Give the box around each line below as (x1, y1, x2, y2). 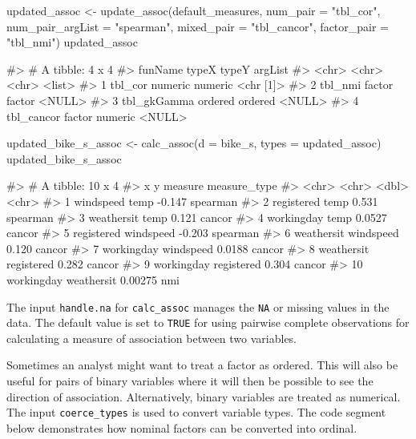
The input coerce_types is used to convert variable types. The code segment (6, 404, 386, 421)
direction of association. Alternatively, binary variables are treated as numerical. (6, 388, 401, 405)
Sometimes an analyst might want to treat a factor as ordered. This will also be (6, 356, 398, 373)
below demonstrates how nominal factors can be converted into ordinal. (6, 419, 357, 436)
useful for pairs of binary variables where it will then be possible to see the (6, 373, 374, 389)
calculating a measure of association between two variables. (6, 329, 297, 346)
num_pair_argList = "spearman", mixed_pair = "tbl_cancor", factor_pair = (6, 18, 390, 34)
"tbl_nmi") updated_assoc (6, 34, 138, 50)
